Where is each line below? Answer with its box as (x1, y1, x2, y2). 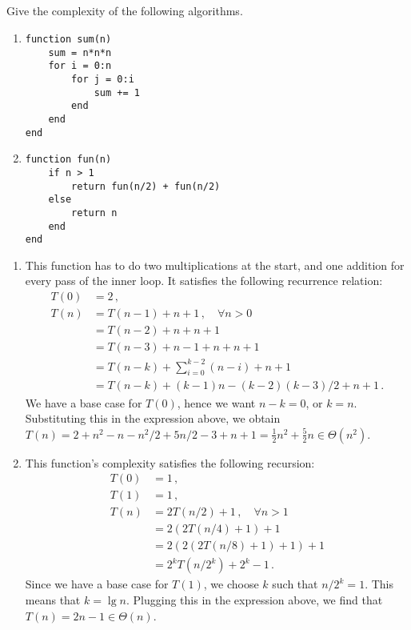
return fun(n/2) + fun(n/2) (71, 180, 221, 192)
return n (71, 207, 118, 219)
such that (272, 576, 318, 592)
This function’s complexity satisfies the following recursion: (25, 454, 315, 471)
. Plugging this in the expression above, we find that (126, 592, 383, 608)
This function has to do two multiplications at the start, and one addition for (25, 256, 405, 273)
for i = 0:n (48, 60, 112, 72)
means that (25, 592, 81, 608)
